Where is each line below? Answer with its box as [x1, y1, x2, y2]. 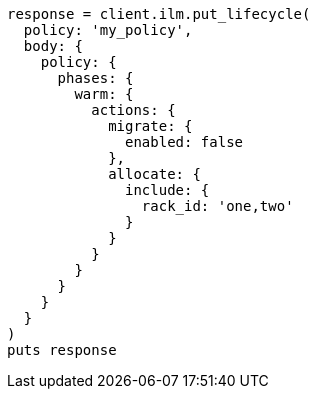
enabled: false [125, 134, 244, 150]
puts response [7, 342, 117, 358]
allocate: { [108, 166, 201, 182]
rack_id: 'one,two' [141, 198, 294, 214]
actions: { [91, 102, 176, 118]
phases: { [57, 70, 134, 86]
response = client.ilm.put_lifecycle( [7, 6, 311, 22]
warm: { [74, 86, 134, 102]
